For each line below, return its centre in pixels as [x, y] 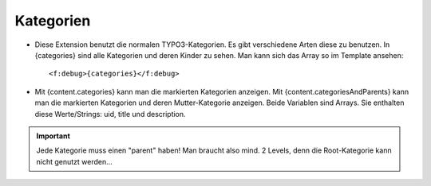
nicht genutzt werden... [75, 161]
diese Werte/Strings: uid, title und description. [111, 114]
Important [53, 136]
